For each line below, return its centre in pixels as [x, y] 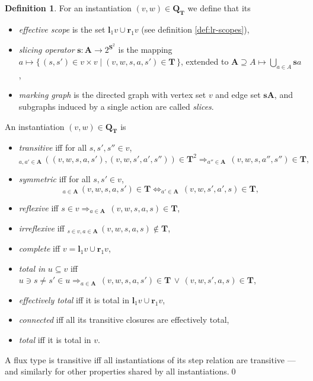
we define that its [219, 8]
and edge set [238, 95]
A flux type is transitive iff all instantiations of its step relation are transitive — [150, 359]
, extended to [205, 61]
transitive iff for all [53, 147]
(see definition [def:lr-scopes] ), [195, 29]
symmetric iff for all [55, 178]
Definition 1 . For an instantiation [68, 8]
